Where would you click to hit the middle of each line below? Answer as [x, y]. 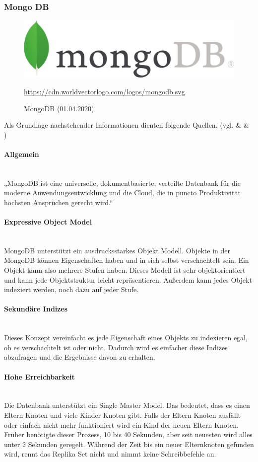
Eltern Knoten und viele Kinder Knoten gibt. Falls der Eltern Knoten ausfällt [122, 415]
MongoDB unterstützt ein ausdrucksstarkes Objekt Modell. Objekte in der [117, 250]
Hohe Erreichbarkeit [39, 376]
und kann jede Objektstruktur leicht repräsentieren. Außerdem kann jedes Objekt [128, 279]
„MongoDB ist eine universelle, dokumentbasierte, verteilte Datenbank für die [122, 183]
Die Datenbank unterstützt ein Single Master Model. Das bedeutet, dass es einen [127, 405]
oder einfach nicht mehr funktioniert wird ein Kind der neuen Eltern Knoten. [122, 424]
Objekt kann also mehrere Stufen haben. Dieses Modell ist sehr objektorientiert [125, 270]
